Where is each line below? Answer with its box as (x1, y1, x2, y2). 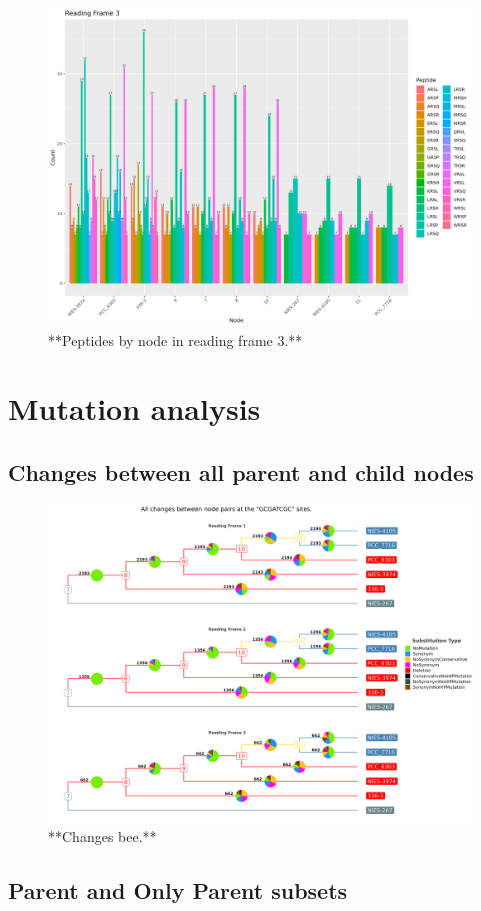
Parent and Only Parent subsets (8, 875, 348, 906)
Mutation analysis (8, 388, 261, 429)
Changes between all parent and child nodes (8, 456, 474, 487)
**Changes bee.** (48, 826, 157, 847)
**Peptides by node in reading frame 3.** (48, 329, 303, 350)
